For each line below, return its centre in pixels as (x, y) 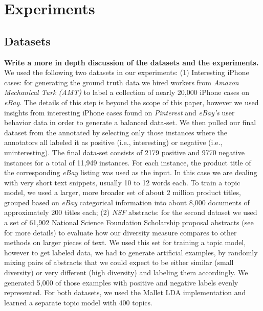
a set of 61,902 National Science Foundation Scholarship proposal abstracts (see (129, 222)
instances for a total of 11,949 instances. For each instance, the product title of (128, 162)
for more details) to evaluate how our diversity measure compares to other (120, 232)
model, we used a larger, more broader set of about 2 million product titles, (123, 192)
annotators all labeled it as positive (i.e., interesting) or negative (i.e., (113, 142)
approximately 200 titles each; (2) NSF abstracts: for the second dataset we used (131, 212)
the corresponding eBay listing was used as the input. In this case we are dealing (131, 172)
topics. (142, 302)
